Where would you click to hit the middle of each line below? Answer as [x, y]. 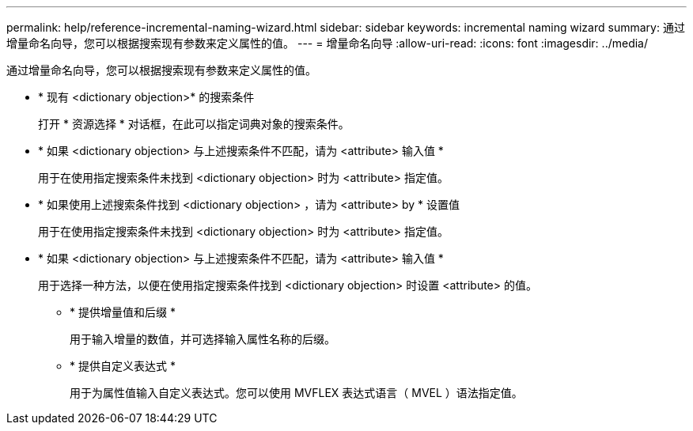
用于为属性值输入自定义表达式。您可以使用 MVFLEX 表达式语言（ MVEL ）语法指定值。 [296, 393]
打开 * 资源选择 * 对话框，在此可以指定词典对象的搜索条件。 [194, 124]
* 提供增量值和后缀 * [123, 312]
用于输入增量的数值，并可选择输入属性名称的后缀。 [203, 339]
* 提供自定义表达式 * [123, 366]
